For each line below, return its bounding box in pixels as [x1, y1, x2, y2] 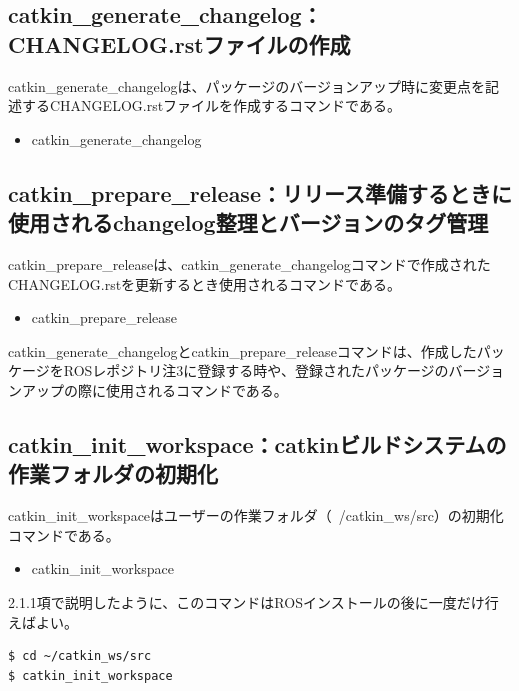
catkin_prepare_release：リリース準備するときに [8, 177, 512, 208]
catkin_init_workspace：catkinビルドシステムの [8, 428, 507, 459]
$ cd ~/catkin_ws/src [8, 649, 152, 664]
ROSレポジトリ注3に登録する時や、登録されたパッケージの [63, 360, 449, 381]
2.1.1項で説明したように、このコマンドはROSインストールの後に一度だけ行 [8, 591, 499, 612]
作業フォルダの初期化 [8, 458, 218, 489]
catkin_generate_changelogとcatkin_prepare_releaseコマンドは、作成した [8, 340, 477, 361]
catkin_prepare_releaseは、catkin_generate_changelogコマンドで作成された [8, 253, 491, 274]
